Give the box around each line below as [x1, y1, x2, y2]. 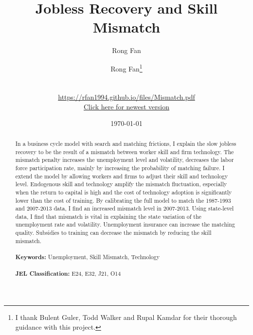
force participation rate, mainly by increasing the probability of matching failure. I [15, 163, 225, 172]
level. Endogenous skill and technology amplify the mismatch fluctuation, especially [15, 180, 227, 188]
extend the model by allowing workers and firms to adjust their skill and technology [15, 172, 228, 180]
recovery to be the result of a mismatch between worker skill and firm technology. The [15, 147, 234, 156]
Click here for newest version [83, 101, 170, 111]
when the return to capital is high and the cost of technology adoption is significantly [15, 188, 232, 196]
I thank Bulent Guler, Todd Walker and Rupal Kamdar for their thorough [15, 312, 237, 322]
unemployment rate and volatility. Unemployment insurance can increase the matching [15, 220, 235, 229]
